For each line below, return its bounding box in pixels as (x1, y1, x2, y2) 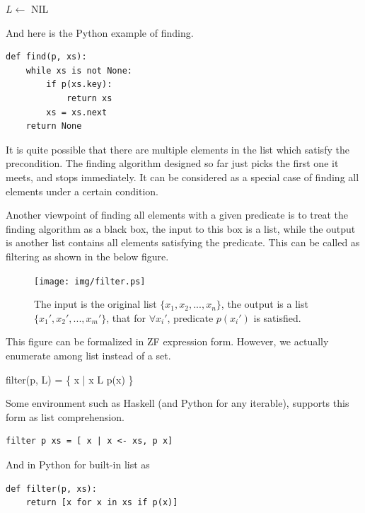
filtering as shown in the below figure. (6, 248, 169, 263)
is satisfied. (253, 310, 301, 325)
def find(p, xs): (6, 52, 87, 62)
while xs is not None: (25, 65, 132, 76)
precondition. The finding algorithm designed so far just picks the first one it (6, 156, 339, 171)
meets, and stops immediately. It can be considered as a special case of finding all (6, 169, 359, 184)
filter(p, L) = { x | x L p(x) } (6, 371, 134, 386)
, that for (106, 310, 146, 325)
